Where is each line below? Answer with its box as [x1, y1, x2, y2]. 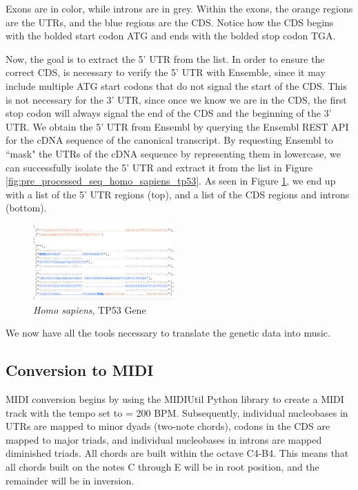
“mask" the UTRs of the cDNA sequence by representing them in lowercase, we [6, 146, 341, 160]
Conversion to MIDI [6, 359, 154, 381]
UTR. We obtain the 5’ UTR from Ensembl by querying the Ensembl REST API [6, 119, 349, 133]
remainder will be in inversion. [6, 473, 135, 487]
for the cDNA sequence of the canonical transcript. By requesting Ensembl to [6, 133, 333, 147]
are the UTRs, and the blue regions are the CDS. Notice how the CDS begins [6, 15, 334, 29]
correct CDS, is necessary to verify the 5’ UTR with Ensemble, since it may [6, 65, 326, 79]
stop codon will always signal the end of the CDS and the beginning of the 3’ [6, 106, 332, 120]
